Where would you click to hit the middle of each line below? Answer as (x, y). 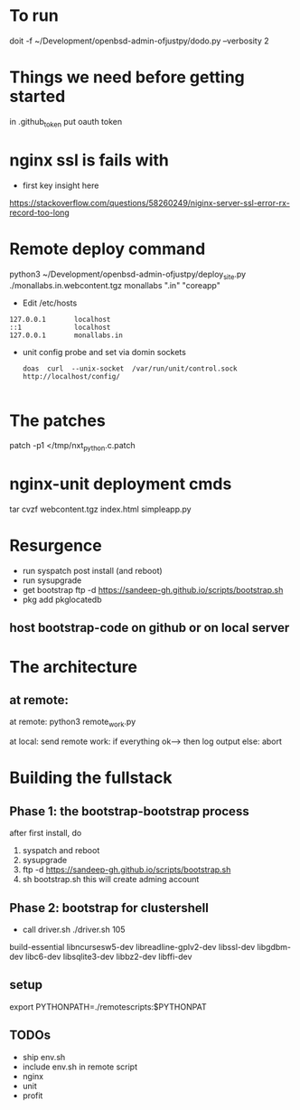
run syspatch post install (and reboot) (92, 570)
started (37, 97)
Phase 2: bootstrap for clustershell (109, 908)
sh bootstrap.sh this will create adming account (111, 880)
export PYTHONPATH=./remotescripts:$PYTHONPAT (108, 1007)
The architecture (74, 667)
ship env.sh (44, 1057)
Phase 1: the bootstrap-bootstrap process (130, 811)
